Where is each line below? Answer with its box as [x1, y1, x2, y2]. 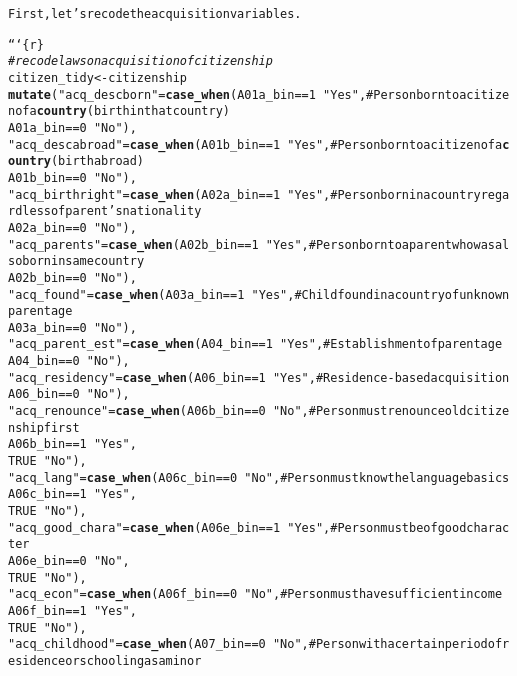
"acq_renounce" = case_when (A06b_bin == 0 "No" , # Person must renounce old [8, 404, 467, 419]
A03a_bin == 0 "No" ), [8, 320, 137, 335]
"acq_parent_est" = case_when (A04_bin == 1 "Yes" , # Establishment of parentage [8, 337, 503, 352]
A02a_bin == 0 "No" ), [8, 220, 137, 235]
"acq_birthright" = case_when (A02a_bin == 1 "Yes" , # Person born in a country [8, 187, 481, 202]
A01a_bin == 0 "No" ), [8, 120, 137, 135]
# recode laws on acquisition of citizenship [8, 54, 273, 69]
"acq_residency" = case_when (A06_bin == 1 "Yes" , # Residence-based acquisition [8, 370, 510, 385]
